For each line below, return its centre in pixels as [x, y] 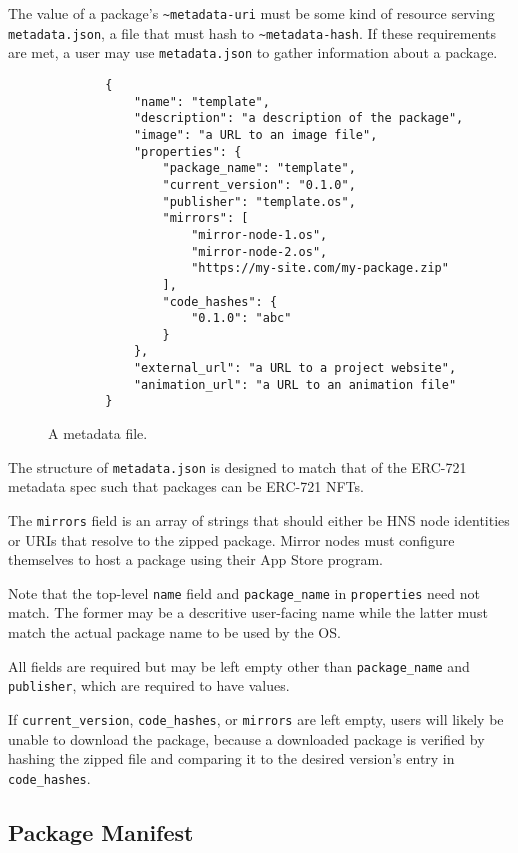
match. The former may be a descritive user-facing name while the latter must [248, 612]
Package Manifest [101, 831]
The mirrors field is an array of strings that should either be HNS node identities [259, 519]
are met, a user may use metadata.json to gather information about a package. [253, 52]
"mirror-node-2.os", [259, 251]
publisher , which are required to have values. [149, 685]
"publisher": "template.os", [259, 201]
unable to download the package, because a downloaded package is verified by [246, 738]
